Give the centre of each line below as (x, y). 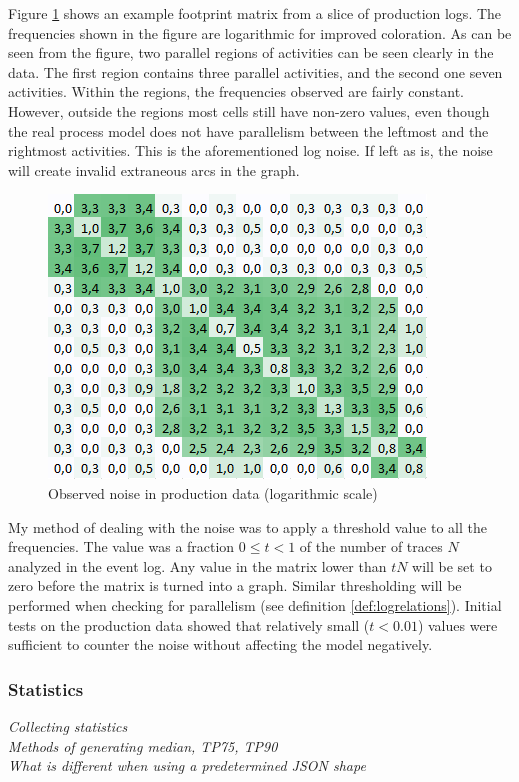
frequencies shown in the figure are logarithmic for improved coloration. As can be (260, 32)
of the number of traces (371, 546)
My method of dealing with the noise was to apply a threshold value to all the (247, 526)
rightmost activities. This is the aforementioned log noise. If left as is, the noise (250, 150)
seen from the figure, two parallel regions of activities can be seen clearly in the (251, 52)
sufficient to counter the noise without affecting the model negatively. (220, 644)
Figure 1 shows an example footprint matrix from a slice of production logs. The (255, 13)
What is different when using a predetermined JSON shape (187, 765)
